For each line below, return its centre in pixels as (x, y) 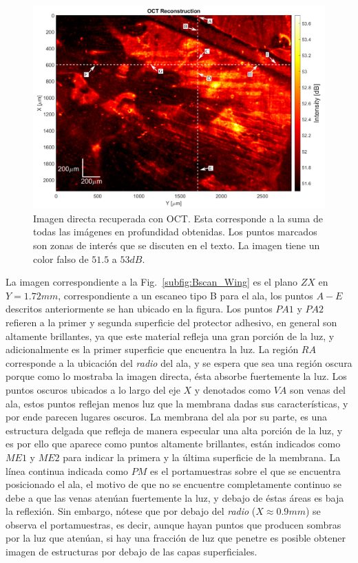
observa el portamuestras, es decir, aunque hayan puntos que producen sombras (173, 524)
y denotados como (232, 389)
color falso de (61, 258)
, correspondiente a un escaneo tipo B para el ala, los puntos (186, 295)
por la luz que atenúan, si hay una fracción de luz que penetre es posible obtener (176, 538)
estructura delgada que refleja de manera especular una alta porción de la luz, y (174, 430)
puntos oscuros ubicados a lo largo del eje (93, 389)
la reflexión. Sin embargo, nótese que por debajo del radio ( (131, 511)
